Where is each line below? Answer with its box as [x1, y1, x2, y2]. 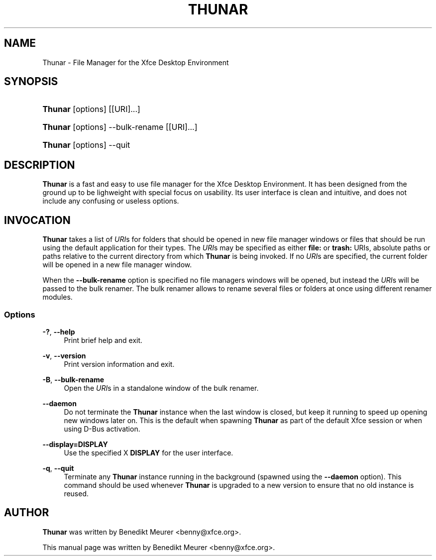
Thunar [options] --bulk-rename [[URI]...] [42, 122, 198, 132]
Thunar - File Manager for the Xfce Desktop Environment [42, 58, 229, 67]
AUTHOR [4, 506, 49, 519]
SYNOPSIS [4, 75, 58, 88]
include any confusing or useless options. [42, 197, 179, 206]
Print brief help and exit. [64, 336, 143, 344]
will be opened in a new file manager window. [42, 260, 192, 269]
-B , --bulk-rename [42, 375, 105, 384]
